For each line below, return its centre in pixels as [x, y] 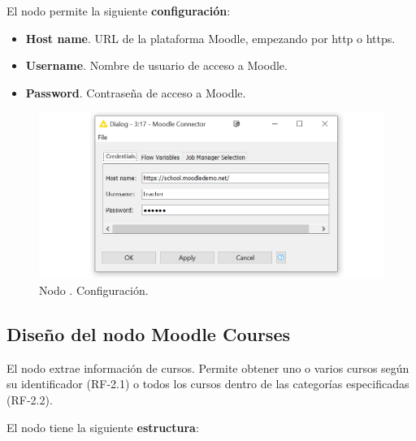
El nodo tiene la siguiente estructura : [103, 427]
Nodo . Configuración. [94, 290]
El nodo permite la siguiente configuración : [119, 11]
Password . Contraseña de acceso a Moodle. [136, 92]
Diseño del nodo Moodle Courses [148, 333]
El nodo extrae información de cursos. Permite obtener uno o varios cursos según [208, 367]
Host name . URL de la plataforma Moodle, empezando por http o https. [210, 38]
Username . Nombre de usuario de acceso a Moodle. [156, 65]
